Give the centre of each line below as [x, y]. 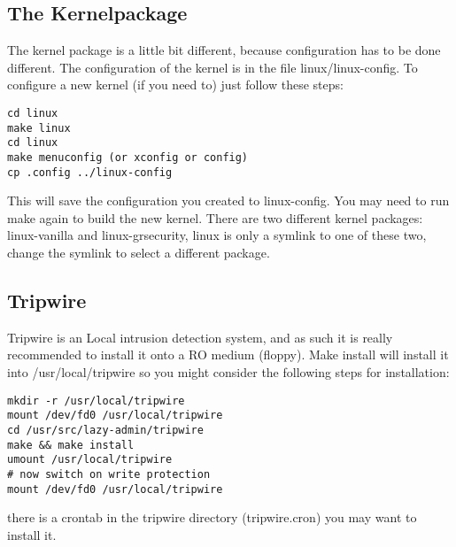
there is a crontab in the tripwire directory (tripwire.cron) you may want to [212, 517]
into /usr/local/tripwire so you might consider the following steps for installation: [228, 372]
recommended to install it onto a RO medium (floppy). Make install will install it [228, 354]
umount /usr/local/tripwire [90, 460]
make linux [39, 128]
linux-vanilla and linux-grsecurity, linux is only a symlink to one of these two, [217, 235]
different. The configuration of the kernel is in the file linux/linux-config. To [213, 67]
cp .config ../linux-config [90, 172]
